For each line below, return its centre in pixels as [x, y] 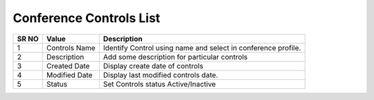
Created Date [68, 66]
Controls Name [71, 48]
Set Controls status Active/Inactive [159, 84]
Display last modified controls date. [160, 74]
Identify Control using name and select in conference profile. [202, 48]
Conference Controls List [87, 18]
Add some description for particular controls [175, 57]
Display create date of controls [153, 66]
